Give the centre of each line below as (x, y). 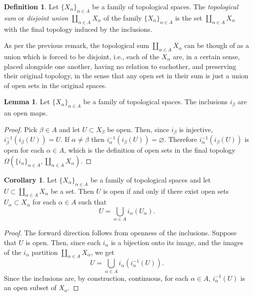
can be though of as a (217, 45)
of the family (123, 17)
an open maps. (26, 113)
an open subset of (30, 287)
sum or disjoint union (36, 17)
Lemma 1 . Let (27, 102)
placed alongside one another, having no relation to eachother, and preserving (120, 66)
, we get (103, 252)
